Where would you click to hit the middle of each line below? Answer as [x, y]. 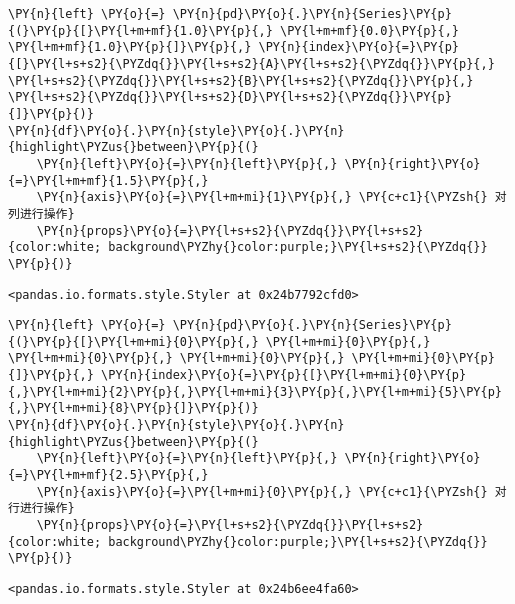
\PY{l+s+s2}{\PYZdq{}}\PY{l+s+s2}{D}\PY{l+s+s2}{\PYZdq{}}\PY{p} [230, 97]
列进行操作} [41, 213]
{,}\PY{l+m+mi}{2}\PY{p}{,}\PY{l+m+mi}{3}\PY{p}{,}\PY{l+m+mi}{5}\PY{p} [255, 391]
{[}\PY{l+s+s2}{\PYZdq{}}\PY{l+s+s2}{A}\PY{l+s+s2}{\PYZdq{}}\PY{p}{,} [251, 63]
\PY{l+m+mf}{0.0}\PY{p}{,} [370, 30]
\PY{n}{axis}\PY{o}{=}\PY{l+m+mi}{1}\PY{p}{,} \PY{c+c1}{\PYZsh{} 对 [271, 197]
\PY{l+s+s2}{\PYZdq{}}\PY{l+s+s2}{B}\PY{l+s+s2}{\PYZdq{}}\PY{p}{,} [241, 80]
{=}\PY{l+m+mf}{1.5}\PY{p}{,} [108, 180]
